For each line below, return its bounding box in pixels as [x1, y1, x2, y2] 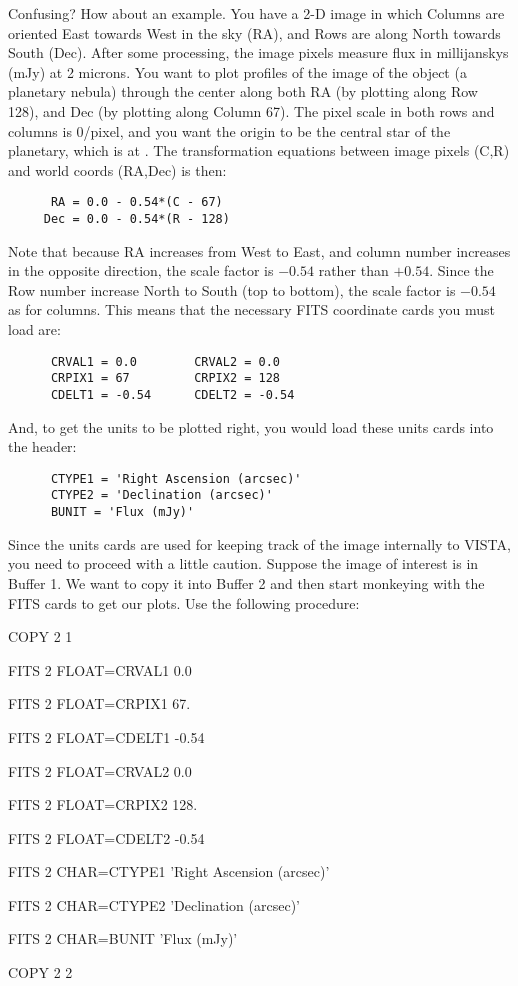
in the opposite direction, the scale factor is [8, 260, 274, 281]
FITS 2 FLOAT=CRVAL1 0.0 [8, 659, 192, 680]
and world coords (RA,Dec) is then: [8, 159, 227, 180]
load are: [8, 319, 61, 340]
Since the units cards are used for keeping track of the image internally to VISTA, [8, 533, 511, 554]
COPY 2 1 [8, 626, 73, 647]
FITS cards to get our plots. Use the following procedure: [8, 592, 360, 613]
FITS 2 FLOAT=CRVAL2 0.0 [8, 760, 192, 781]
